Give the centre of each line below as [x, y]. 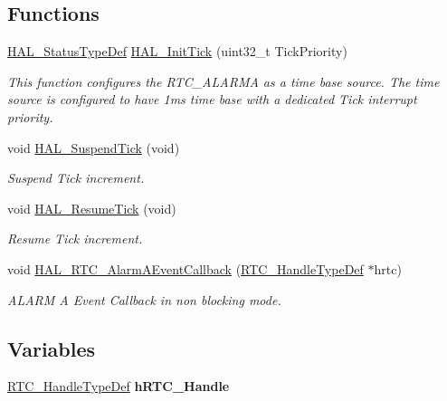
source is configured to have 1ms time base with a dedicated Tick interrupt [212, 99]
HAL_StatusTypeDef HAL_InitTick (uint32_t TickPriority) [177, 51]
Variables [52, 348]
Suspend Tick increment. [76, 178]
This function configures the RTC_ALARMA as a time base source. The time [223, 81]
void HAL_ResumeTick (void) [92, 208]
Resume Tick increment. [75, 239]
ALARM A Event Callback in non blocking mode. [144, 299]
